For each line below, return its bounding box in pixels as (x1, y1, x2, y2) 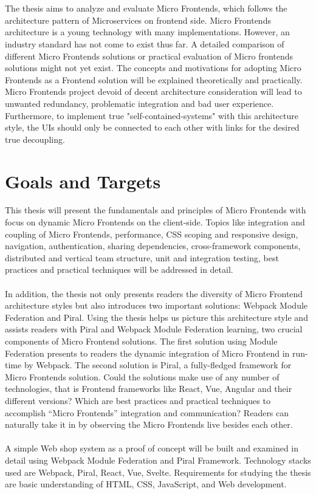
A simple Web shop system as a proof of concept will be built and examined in (5, 442, 299, 455)
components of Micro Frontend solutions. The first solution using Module (5, 334, 278, 347)
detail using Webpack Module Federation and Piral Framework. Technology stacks (5, 453, 311, 466)
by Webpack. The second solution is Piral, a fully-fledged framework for (24, 358, 292, 371)
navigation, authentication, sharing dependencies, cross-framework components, (5, 239, 301, 252)
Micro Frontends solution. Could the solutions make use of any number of (5, 370, 280, 383)
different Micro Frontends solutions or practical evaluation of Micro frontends (5, 49, 294, 62)
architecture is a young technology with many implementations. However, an (5, 26, 290, 38)
